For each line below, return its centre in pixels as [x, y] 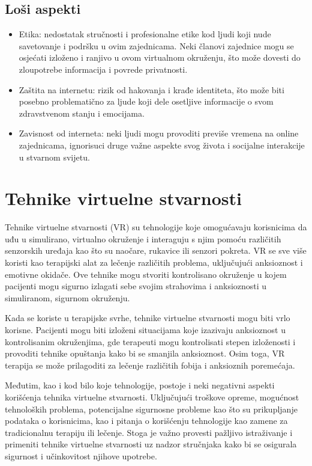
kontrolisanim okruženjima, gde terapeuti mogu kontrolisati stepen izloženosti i [150, 341]
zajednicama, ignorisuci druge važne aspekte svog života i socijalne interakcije [162, 145]
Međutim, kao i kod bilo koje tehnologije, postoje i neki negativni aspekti [140, 385]
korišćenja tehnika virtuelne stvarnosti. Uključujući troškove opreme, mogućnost [152, 397]
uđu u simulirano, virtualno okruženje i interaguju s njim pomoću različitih [143, 238]
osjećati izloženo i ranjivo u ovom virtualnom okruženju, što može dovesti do [160, 57]
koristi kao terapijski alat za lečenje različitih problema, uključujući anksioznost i [154, 262]
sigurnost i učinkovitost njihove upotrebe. [81, 455]
